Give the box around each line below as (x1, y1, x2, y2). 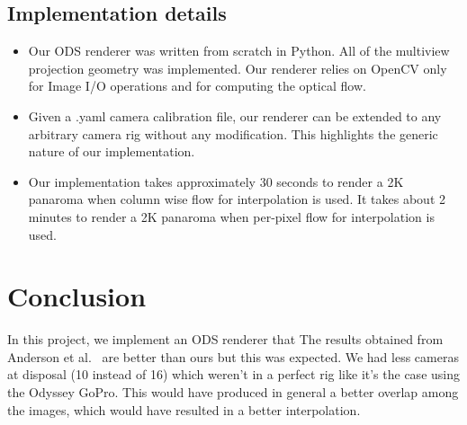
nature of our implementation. (28, 142, 195, 161)
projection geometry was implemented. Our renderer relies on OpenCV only (28, 58, 447, 77)
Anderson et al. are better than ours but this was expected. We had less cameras (7, 347, 459, 366)
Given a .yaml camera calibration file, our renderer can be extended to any (28, 106, 442, 125)
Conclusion (7, 278, 147, 314)
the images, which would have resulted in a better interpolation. (7, 400, 361, 419)
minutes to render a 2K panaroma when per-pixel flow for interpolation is (28, 207, 435, 226)
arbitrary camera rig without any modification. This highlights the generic (28, 124, 438, 143)
